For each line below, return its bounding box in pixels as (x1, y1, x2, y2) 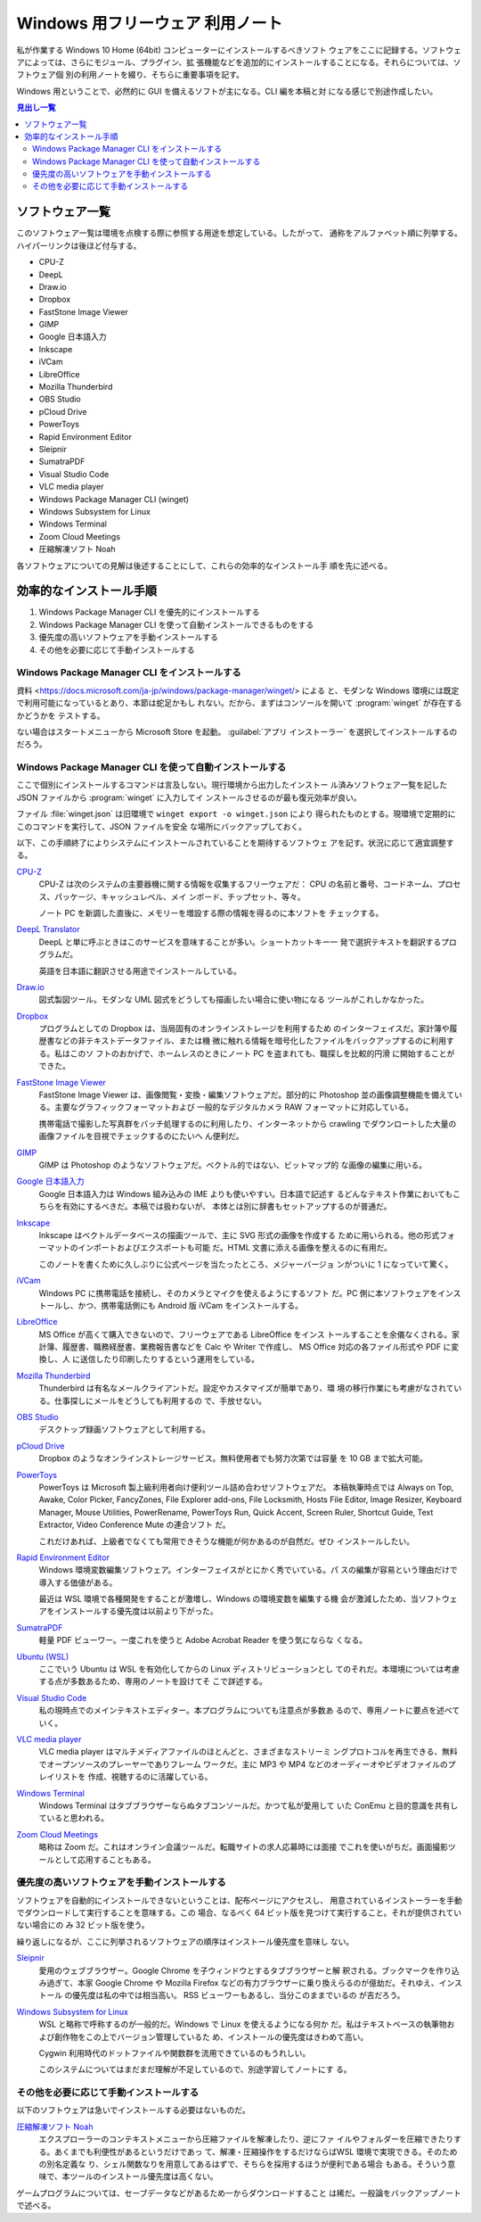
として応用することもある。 (53, 1854, 156, 1864)
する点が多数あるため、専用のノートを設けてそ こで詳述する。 (38, 1676, 267, 1687)
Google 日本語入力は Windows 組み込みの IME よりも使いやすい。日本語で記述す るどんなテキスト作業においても (38, 1188, 453, 1199)
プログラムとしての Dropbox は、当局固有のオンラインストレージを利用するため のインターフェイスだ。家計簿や (38, 1023, 450, 1034)
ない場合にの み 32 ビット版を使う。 (16, 1920, 151, 1930)
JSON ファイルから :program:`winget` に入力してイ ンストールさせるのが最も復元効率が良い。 (16, 792, 362, 803)
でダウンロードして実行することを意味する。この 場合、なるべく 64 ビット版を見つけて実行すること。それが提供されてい (16, 1907, 462, 1918)
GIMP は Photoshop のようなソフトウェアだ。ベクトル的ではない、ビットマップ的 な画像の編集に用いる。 (38, 1160, 428, 1170)
